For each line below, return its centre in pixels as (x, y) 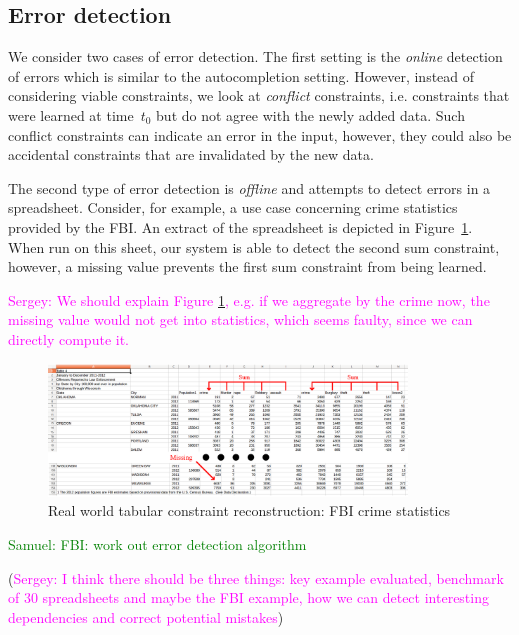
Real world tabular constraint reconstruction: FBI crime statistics (249, 510)
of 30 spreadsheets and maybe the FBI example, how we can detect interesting (248, 597)
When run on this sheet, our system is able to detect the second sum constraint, (254, 246)
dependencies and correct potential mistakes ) (146, 616)
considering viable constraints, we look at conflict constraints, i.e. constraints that (259, 95)
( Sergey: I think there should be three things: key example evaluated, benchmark (256, 577)
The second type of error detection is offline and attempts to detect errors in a (249, 187)
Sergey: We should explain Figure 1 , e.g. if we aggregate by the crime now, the (249, 299)
